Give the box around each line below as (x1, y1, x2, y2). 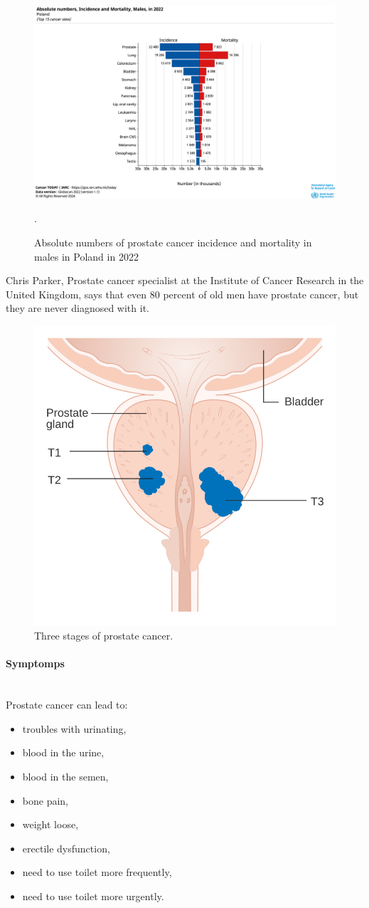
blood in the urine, (22, 745, 105, 760)
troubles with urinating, (22, 721, 127, 736)
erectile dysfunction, (22, 840, 110, 855)
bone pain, (22, 793, 68, 808)
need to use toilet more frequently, (22, 865, 172, 880)
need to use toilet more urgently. (22, 889, 164, 904)
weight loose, (22, 817, 79, 832)
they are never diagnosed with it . (6, 301, 150, 315)
